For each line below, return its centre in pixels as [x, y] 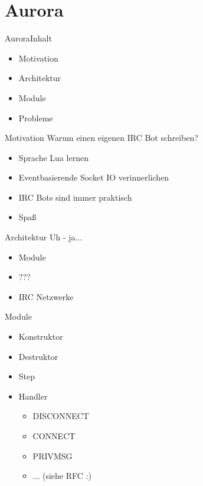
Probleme [36, 118]
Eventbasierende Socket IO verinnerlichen [94, 177]
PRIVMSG [53, 456]
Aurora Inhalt [28, 38]
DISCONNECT [61, 416]
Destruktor [38, 356]
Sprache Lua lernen [53, 157]
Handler [33, 396]
